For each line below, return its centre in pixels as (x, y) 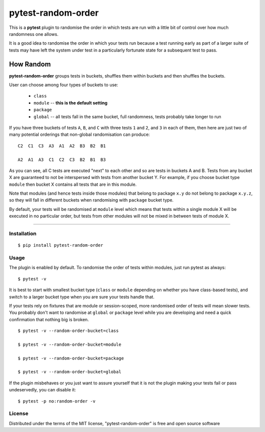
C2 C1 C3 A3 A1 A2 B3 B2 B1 (62, 146)
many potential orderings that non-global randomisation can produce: (79, 134)
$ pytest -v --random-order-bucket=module (70, 344)
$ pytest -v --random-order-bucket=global (70, 372)
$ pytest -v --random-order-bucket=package (71, 358)
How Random (30, 64)
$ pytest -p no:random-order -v (57, 401)
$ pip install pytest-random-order (61, 245)
